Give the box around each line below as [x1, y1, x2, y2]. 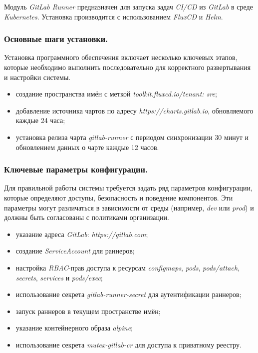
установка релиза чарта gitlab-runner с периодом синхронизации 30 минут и [15, 131, 249, 142]
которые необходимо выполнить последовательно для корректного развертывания [4, 62, 251, 72]
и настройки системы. [4, 71, 71, 82]
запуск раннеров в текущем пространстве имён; [15, 305, 161, 316]
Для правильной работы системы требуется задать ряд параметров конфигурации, [4, 182, 253, 193]
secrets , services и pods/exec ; [15, 272, 103, 282]
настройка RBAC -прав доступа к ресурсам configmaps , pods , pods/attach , [15, 262, 240, 272]
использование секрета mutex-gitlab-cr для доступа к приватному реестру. [15, 339, 242, 349]
